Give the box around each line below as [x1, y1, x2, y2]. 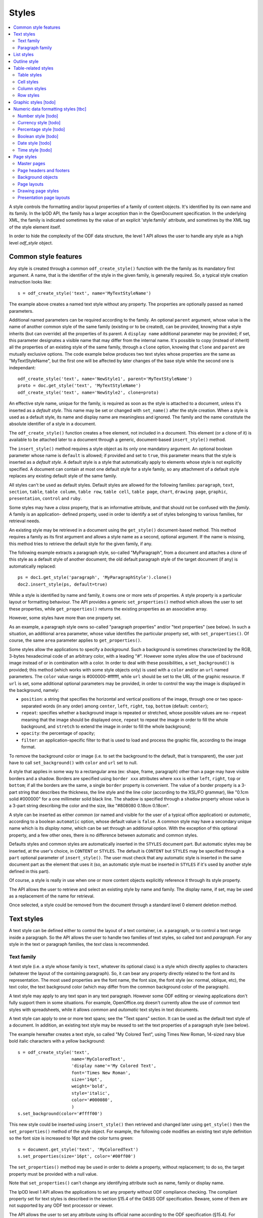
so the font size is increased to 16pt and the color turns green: [9, 1135, 134, 1141]
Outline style [13, 58, 39, 64]
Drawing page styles [18, 188, 59, 193]
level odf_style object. [9, 240, 53, 246]
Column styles [18, 86, 46, 92]
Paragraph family [18, 44, 52, 51]
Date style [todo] [18, 140, 52, 146]
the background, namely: [9, 687, 59, 693]
